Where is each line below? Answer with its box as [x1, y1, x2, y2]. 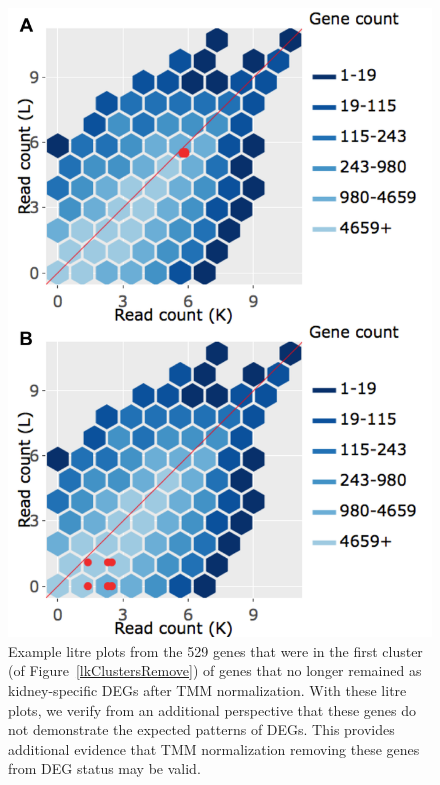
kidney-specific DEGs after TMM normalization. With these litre [8, 680, 407, 701]
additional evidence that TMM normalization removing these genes [8, 738, 420, 759]
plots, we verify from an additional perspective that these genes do [8, 699, 416, 720]
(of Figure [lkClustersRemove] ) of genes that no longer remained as [8, 660, 422, 681]
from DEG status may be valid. [8, 758, 201, 779]
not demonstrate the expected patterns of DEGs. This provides [8, 719, 395, 740]
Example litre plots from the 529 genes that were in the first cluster [8, 640, 423, 661]
